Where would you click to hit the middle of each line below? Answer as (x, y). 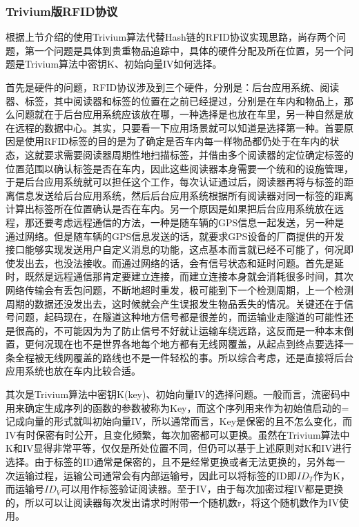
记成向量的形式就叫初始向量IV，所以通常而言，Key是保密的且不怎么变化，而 (179, 421)
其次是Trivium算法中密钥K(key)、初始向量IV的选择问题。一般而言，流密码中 (178, 394)
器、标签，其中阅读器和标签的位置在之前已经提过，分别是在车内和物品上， (175, 100)
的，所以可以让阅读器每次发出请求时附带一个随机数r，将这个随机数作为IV (173, 502)
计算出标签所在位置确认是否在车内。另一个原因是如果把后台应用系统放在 (170, 209)
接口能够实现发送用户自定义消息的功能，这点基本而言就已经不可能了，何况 (175, 249)
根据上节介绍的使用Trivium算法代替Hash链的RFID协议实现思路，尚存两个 (171, 37)
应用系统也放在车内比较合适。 (73, 371)
